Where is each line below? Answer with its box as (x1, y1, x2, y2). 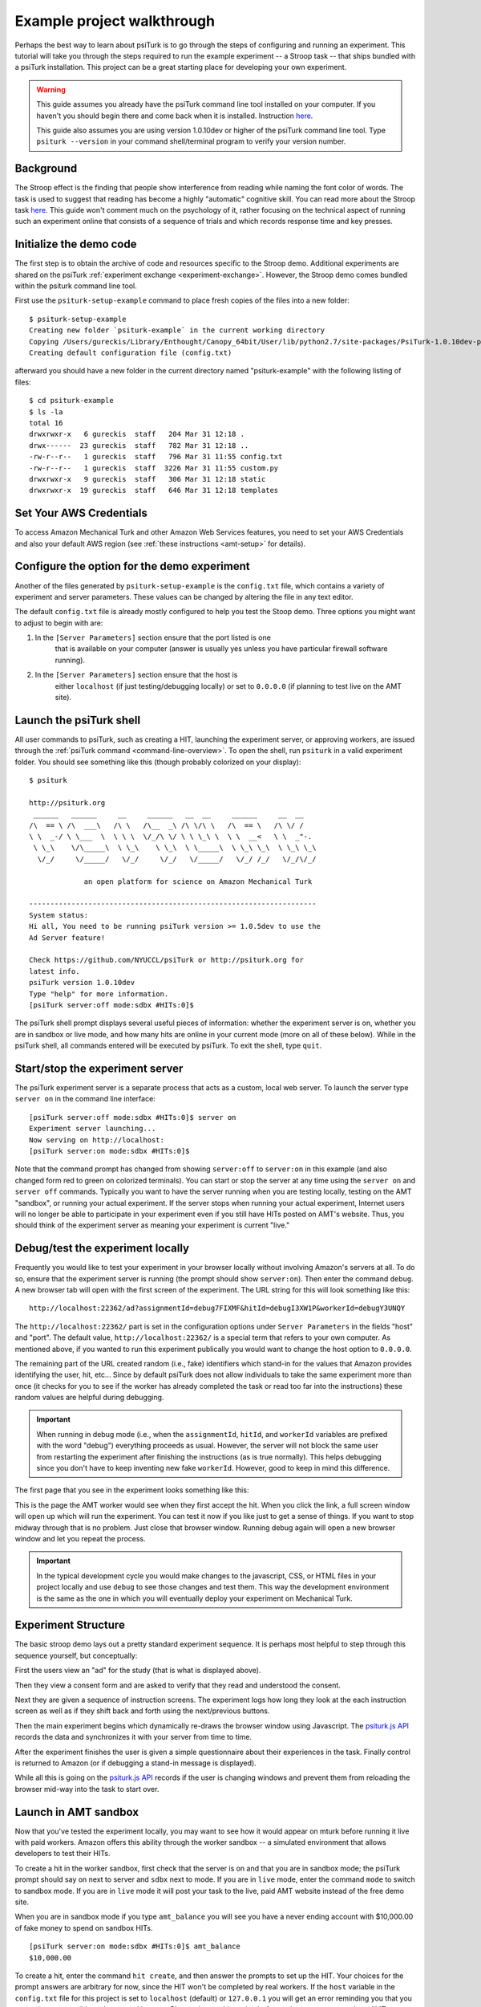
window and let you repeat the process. (14, 1534, 146, 1543)
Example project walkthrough (14, 12, 216, 30)
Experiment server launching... (29, 1124, 156, 1134)
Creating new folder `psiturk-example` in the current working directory (29, 326, 325, 335)
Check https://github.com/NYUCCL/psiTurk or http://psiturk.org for (29, 955, 304, 965)
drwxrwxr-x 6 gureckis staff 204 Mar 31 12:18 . (29, 429, 245, 439)
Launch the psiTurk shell (14, 713, 140, 727)
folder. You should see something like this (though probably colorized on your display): (14, 757, 301, 767)
